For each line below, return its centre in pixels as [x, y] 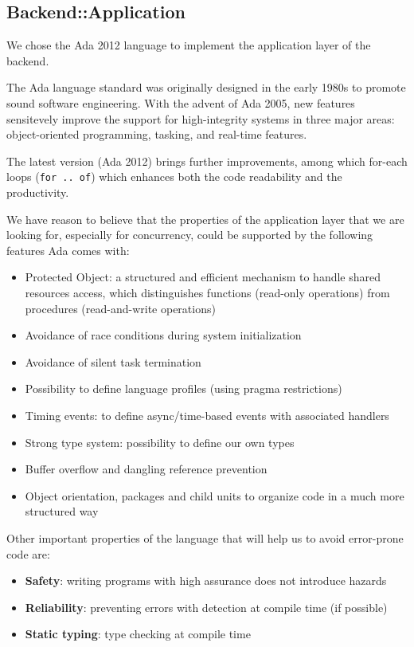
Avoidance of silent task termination [113, 361]
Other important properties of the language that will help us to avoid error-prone [205, 537]
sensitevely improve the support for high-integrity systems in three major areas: [201, 118]
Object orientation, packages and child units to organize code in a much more [215, 495]
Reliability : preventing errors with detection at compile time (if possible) [206, 607]
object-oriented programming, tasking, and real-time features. [157, 134]
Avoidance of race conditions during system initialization [163, 335]
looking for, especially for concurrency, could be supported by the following [190, 235]
